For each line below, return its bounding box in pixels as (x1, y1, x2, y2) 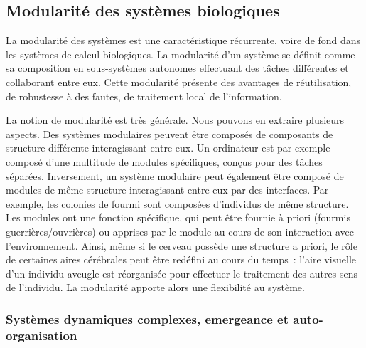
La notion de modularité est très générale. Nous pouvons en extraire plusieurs (6, 112, 345, 127)
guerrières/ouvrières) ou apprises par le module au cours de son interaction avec (6, 223, 355, 238)
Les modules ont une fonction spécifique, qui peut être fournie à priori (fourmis (6, 210, 350, 225)
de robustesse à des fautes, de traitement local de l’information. (6, 88, 282, 103)
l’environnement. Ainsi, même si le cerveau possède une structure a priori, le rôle (6, 238, 357, 253)
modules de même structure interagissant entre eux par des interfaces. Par (6, 182, 329, 197)
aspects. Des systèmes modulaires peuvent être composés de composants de (6, 126, 333, 141)
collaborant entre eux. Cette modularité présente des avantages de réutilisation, (6, 74, 352, 89)
